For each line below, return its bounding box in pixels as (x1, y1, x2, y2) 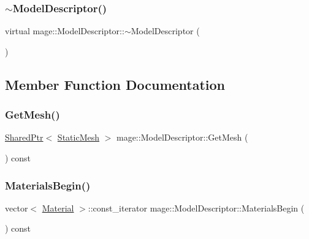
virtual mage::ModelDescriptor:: (5, 24, 124, 37)
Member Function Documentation (5, 75, 226, 94)
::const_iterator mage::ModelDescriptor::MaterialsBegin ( (88, 201, 305, 214)
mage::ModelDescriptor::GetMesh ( (116, 131, 248, 144)
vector (5, 201, 28, 214)
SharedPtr (5, 131, 44, 144)
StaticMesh (57, 131, 99, 144)
